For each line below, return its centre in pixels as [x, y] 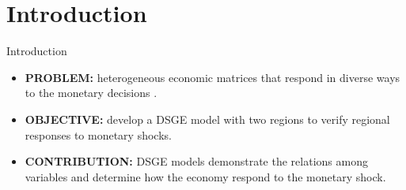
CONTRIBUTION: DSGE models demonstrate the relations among [196, 161]
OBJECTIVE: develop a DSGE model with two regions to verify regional [207, 119]
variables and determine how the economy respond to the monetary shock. [205, 176]
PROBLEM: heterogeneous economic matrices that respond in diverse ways [212, 77]
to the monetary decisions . [91, 93]
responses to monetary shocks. [98, 134]
